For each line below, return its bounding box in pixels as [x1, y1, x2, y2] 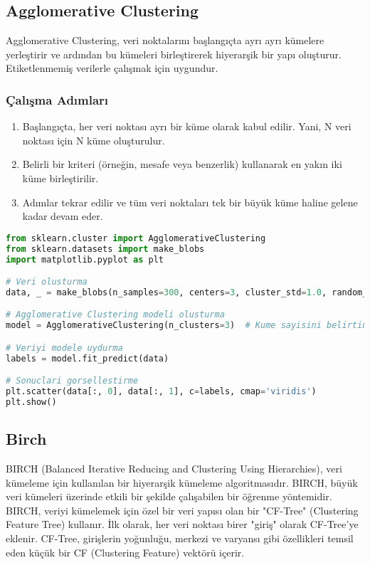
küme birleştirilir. [22, 170, 99, 185]
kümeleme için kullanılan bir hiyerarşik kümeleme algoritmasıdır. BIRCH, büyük [6, 475, 358, 490]
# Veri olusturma [6, 277, 88, 287]
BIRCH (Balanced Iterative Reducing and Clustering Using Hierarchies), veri [6, 461, 342, 476]
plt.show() [6, 397, 57, 408]
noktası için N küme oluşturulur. [22, 132, 165, 147]
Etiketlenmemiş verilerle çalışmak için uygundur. [6, 60, 218, 75]
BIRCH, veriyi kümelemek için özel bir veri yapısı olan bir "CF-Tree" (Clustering [6, 502, 359, 517]
